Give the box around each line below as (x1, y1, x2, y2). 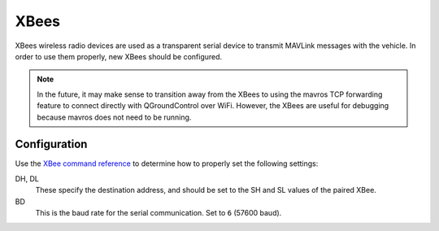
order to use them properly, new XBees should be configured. (15, 51, 223, 61)
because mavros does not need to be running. (37, 112, 192, 122)
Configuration (15, 137, 88, 151)
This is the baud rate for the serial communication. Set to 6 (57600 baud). (35, 207, 282, 217)
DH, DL (15, 173, 40, 183)
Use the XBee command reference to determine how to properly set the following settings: (15, 159, 319, 168)
